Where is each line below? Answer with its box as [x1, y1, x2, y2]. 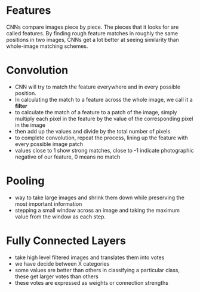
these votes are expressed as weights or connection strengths [14, 279, 169, 286]
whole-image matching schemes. [6, 42, 88, 50]
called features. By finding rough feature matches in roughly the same [6, 29, 179, 36]
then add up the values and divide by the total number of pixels [14, 127, 171, 135]
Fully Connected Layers [6, 234, 127, 247]
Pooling [6, 174, 45, 188]
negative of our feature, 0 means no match [14, 153, 121, 160]
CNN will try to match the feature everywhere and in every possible [14, 83, 181, 90]
